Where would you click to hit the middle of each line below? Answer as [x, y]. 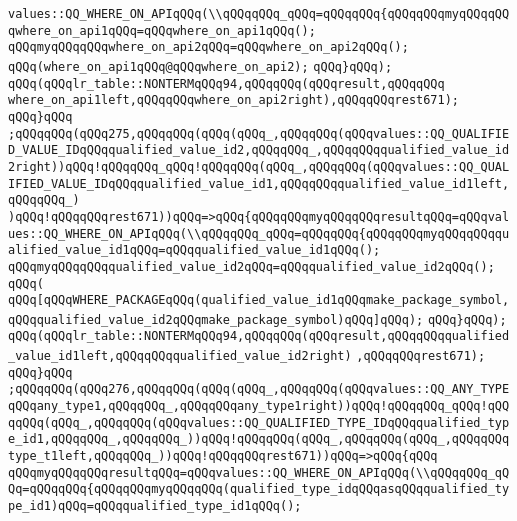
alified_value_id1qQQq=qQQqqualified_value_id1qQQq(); [194, 250]
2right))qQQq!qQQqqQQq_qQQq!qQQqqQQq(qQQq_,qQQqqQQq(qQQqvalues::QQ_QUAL [259, 166]
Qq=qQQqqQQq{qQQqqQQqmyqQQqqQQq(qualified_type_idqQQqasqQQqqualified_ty [259, 489]
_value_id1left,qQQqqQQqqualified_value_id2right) [180, 356]
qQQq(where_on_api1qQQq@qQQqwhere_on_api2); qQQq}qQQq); [200, 66]
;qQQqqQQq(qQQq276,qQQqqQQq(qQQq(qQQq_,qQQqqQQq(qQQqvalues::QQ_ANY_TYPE [259, 389]
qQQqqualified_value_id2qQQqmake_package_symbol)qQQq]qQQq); [216, 319]
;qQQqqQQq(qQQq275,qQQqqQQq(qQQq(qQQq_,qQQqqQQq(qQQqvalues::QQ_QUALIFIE [259, 133]
